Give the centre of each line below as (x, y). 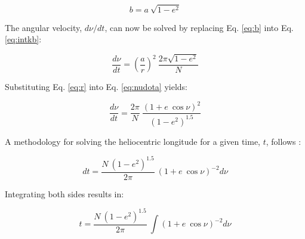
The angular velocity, (44, 27)
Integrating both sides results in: (64, 193)
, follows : (284, 141)
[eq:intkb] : (23, 39)
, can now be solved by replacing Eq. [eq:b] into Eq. (199, 27)
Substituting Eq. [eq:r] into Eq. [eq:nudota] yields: (96, 87)
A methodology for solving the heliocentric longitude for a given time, (133, 141)
